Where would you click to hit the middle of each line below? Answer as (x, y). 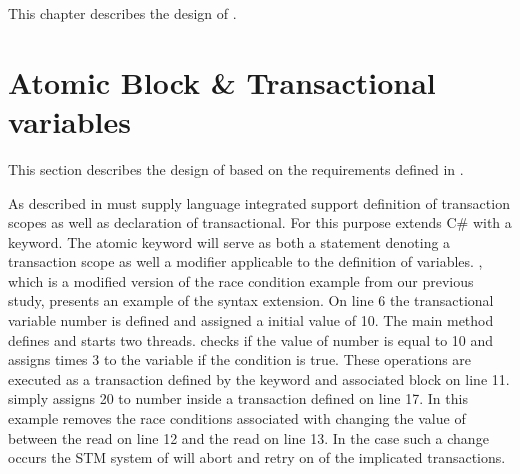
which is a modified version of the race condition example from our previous (241, 280)
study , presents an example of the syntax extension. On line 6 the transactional (251, 300)
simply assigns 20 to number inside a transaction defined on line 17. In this (238, 398)
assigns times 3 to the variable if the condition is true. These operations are (240, 359)
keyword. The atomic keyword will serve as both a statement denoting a (229, 241)
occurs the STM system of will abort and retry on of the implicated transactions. (257, 457)
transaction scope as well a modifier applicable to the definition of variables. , (245, 261)
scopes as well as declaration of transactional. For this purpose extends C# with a (260, 222)
